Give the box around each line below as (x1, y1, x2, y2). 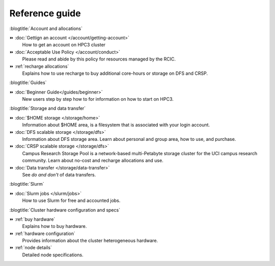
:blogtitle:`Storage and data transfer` (9, 105, 86, 111)
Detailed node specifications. (22, 252, 84, 258)
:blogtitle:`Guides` (9, 79, 47, 86)
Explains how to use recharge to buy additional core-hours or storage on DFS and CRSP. (22, 70, 208, 76)
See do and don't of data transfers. (22, 171, 96, 178)
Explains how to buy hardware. (22, 223, 87, 229)
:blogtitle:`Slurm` (9, 181, 44, 187)
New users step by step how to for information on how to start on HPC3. (22, 96, 174, 102)
